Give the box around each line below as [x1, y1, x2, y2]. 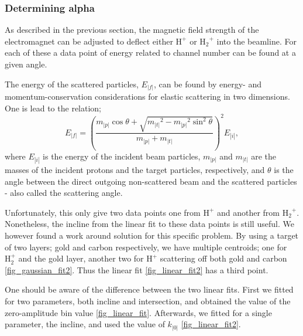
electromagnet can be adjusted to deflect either [5, 35, 173, 47]
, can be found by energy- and [153, 77, 261, 90]
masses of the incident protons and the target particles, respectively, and [5, 164, 265, 176]
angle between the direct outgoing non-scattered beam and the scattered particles [5, 175, 297, 187]
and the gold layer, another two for [18, 252, 144, 264]
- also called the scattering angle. [5, 186, 123, 199]
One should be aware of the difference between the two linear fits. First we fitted [5, 283, 294, 296]
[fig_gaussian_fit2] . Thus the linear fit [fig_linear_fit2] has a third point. [5, 263, 268, 276]
